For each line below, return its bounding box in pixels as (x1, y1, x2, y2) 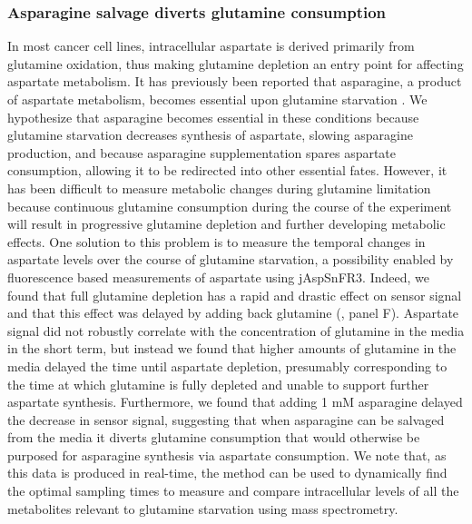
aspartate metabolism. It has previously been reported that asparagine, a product (7, 72, 462, 91)
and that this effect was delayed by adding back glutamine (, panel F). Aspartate (7, 303, 459, 322)
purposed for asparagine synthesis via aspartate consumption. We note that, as (7, 445, 447, 464)
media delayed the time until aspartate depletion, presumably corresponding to (7, 356, 447, 375)
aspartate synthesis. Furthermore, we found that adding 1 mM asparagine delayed (7, 392, 463, 411)
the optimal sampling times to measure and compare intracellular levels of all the (7, 481, 459, 500)
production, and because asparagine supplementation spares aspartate (7, 143, 397, 162)
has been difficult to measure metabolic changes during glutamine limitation (7, 178, 431, 197)
